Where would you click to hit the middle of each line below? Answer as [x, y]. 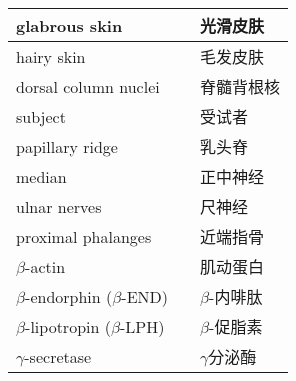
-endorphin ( [69, 296]
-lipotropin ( [68, 326]
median [41, 176]
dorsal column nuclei [88, 86]
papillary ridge [67, 146]
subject [41, 116]
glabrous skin [69, 25]
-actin [45, 266]
